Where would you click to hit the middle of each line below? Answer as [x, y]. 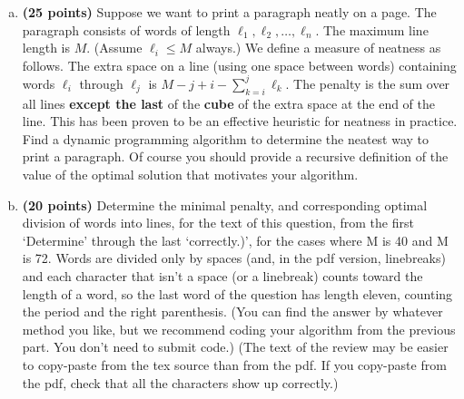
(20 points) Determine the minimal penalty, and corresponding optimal [225, 204]
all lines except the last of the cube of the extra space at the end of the [229, 103]
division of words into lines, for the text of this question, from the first [218, 223]
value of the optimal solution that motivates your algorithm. [190, 175]
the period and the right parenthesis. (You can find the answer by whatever [232, 311]
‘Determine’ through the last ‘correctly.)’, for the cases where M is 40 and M [235, 240]
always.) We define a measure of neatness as [318, 48]
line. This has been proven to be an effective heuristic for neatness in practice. [240, 121]
